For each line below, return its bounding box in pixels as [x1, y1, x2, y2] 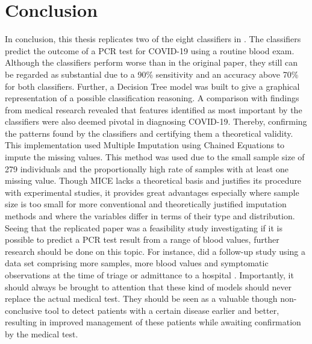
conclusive [5, 304, 42, 316]
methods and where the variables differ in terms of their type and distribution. [5, 210, 295, 222]
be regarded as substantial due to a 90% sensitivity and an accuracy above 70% [5, 67, 299, 80]
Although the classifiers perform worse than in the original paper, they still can [5, 56, 298, 69]
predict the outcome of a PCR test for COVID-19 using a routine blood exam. [5, 44, 295, 57]
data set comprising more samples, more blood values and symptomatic [5, 257, 269, 269]
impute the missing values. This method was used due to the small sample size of [5, 151, 305, 163]
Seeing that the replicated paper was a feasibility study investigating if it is [5, 221, 282, 234]
